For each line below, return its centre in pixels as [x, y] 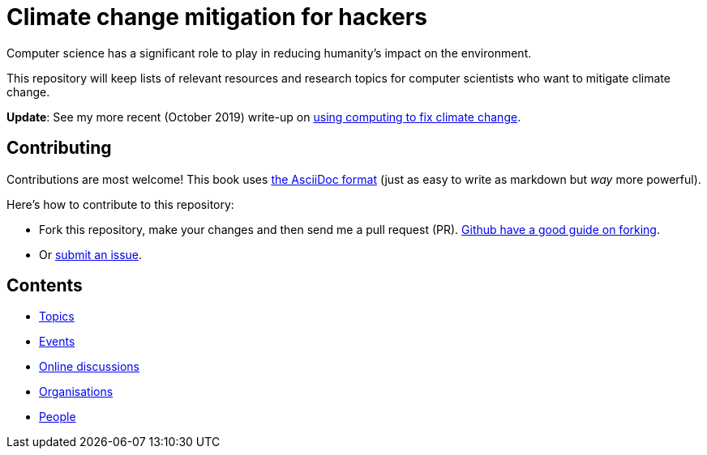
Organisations [76, 392]
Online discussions [89, 367]
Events [57, 342]
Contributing [59, 148]
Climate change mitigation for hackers [217, 17]
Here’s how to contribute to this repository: [120, 204]
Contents [45, 286]
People [58, 417]
